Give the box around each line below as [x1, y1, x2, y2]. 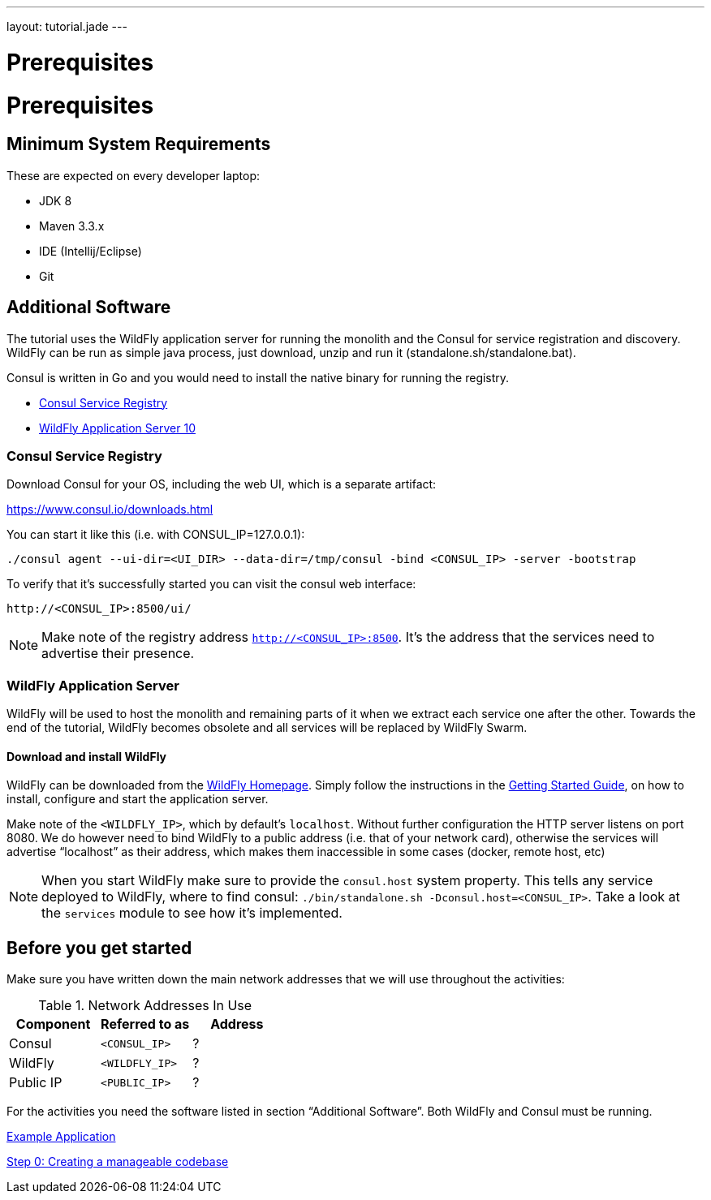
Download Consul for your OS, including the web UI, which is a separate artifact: [6, 477, 437, 492]
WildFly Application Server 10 [39, 420, 196, 435]
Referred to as [101, 1016, 190, 1033]
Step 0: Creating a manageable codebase [6, 1155, 229, 1169]
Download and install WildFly [6, 749, 166, 763]
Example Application [6, 1129, 116, 1144]
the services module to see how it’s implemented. [41, 905, 343, 922]
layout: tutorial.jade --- [6, 19, 127, 33]
